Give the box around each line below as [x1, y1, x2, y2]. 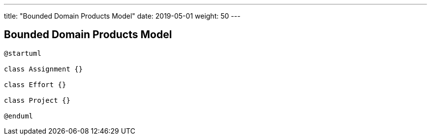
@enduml [4, 112, 33, 120]
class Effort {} [4, 80, 66, 89]
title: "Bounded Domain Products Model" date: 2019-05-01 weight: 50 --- [4, 12, 241, 20]
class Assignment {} [4, 65, 83, 73]
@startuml [4, 49, 41, 57]
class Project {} [4, 96, 70, 104]
